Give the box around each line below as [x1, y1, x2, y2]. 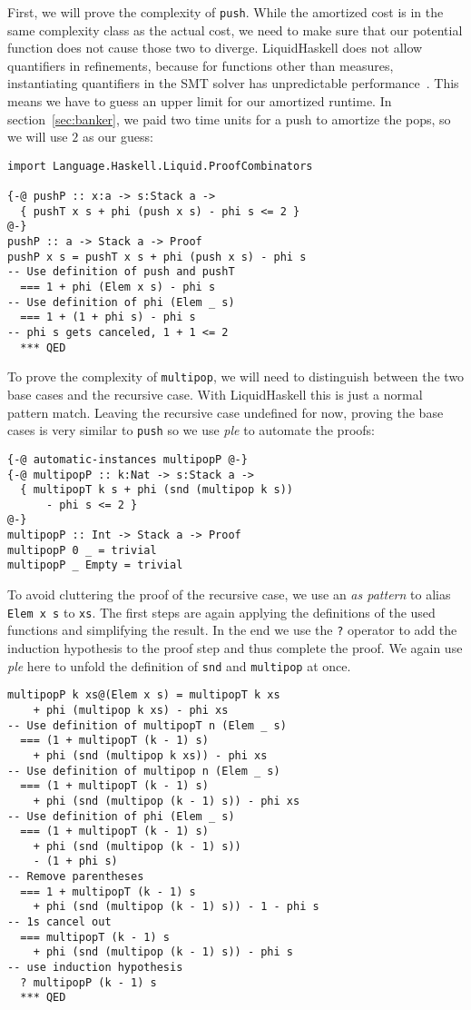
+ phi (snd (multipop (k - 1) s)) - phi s [33, 946, 293, 959]
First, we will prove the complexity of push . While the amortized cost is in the [7, 3, 444, 21]
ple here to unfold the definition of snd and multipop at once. [7, 656, 351, 675]
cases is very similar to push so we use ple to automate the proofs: [7, 421, 375, 440]
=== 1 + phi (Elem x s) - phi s [20, 281, 216, 294]
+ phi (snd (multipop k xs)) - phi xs [33, 748, 268, 762]
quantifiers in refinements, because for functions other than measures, [7, 55, 394, 74]
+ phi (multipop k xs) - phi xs [33, 703, 229, 717]
